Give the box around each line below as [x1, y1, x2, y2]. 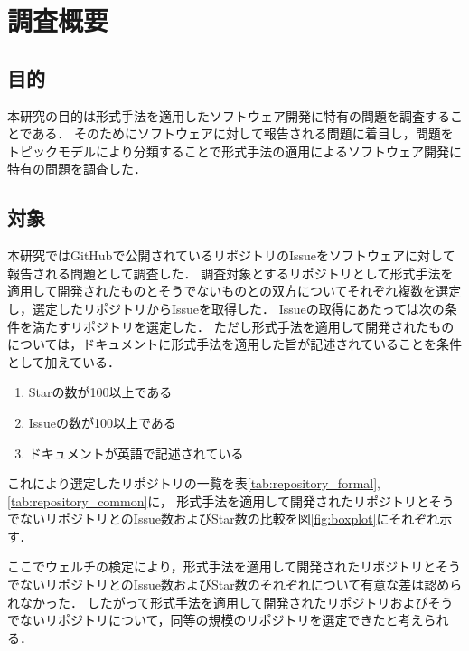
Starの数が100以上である [28, 382, 173, 401]
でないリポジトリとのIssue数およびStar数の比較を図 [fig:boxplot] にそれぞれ [7, 509, 440, 528]
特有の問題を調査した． [7, 159, 146, 178]
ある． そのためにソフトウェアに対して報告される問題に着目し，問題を [32, 124, 454, 143]
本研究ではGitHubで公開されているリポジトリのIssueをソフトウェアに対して [7, 246, 455, 265]
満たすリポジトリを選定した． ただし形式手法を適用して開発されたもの [32, 316, 455, 335]
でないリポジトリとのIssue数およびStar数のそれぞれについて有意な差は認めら [7, 575, 463, 594]
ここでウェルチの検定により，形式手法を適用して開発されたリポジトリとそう [7, 557, 461, 576]
